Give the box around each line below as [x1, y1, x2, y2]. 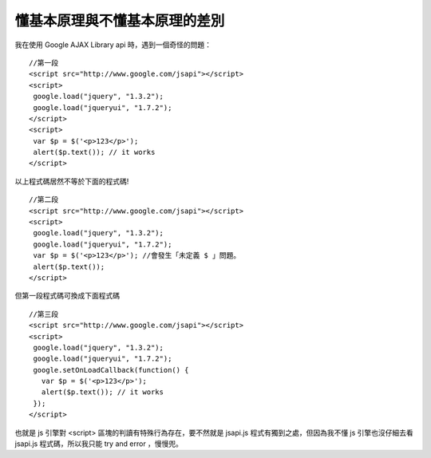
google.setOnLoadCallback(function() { [33, 365, 189, 374]
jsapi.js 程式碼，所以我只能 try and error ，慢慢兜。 [14, 439, 184, 448]
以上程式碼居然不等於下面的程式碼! [14, 176, 129, 186]
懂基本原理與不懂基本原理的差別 [14, 12, 225, 30]
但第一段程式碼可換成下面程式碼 [14, 291, 120, 301]
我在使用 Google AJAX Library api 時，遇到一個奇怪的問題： [14, 40, 212, 49]
